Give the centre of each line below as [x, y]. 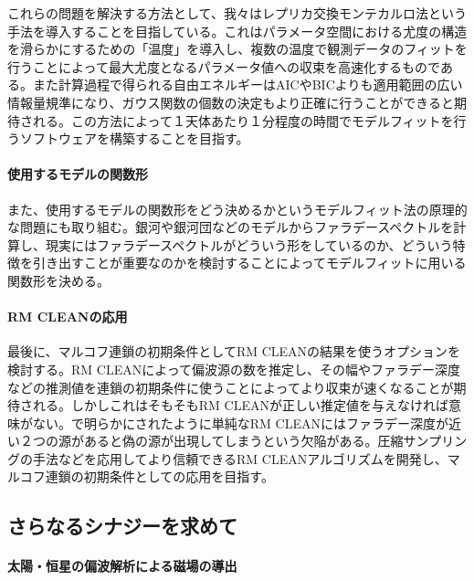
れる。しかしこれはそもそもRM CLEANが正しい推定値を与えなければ [240, 405]
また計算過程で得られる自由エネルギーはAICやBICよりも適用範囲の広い [248, 85]
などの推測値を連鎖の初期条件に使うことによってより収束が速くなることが [231, 387]
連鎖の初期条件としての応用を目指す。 [159, 476]
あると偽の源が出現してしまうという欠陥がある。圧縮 [243, 441]
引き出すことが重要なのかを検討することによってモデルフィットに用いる [249, 263]
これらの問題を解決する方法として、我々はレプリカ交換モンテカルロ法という [237, 13]
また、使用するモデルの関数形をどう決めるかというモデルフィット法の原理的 [237, 209]
